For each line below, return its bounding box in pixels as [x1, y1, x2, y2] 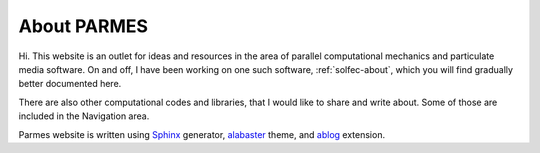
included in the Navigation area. [18, 110, 150, 122]
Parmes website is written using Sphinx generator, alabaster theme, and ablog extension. [18, 128, 385, 140]
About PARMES [18, 15, 149, 37]
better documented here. [18, 78, 122, 90]
